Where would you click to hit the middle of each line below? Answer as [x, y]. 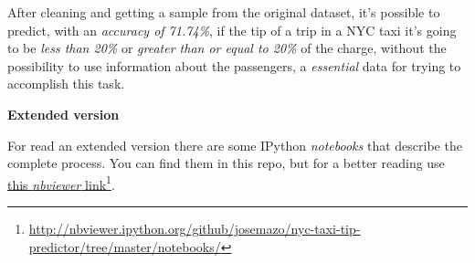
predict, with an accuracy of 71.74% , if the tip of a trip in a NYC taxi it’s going [232, 30]
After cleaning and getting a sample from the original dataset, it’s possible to [224, 12]
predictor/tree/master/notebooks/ [125, 246]
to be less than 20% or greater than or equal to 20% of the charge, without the [227, 48]
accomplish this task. [66, 84]
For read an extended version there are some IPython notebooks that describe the [235, 145]
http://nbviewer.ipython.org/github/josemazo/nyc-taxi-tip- [195, 228]
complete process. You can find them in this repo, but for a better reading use [226, 163]
